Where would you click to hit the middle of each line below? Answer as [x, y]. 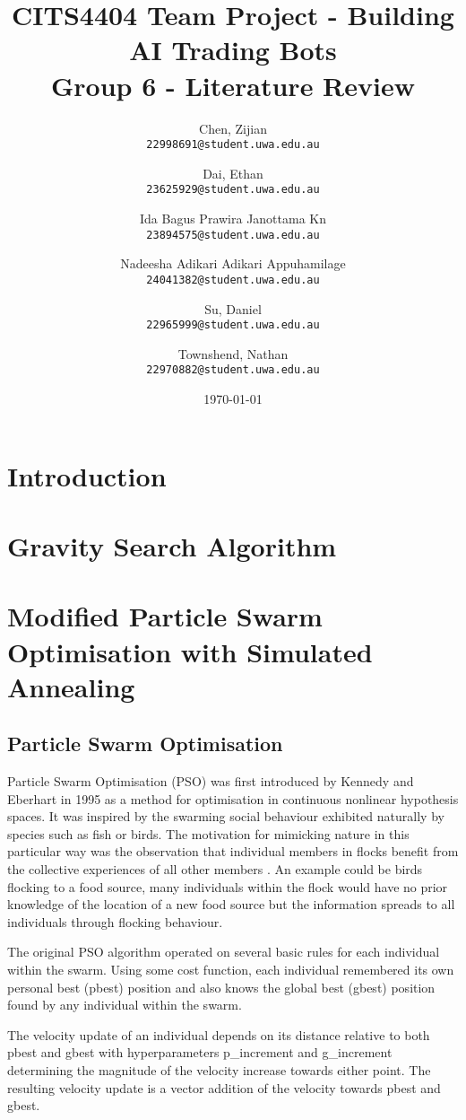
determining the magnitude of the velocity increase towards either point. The [219, 1070]
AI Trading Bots [233, 50]
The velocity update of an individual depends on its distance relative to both [219, 1034]
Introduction [87, 475]
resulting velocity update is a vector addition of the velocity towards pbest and [224, 1087]
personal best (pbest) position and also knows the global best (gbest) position [221, 987]
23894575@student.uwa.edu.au [233, 235]
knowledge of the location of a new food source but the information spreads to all [231, 904]
